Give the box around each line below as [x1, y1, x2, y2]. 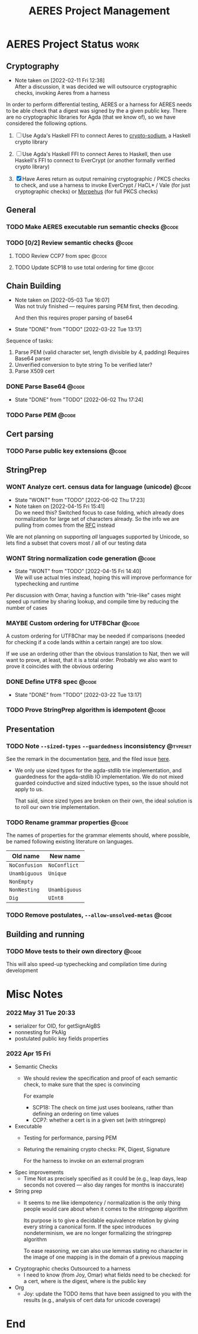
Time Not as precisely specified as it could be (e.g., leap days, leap [23, 1175, 187, 1182]
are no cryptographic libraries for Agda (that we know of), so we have [6, 114, 176, 120]
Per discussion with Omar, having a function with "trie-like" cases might [6, 591, 181, 599]
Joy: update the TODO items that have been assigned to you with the [23, 1290, 192, 1297]
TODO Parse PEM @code [6, 411, 76, 419]
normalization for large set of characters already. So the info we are [14, 515, 180, 522]
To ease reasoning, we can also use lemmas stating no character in [23, 1247, 188, 1254]
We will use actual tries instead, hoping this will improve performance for [14, 574, 192, 581]
